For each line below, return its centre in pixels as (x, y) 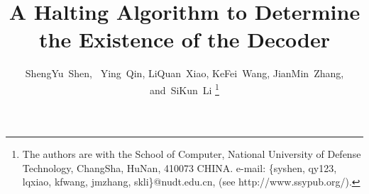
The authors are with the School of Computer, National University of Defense (192, 154)
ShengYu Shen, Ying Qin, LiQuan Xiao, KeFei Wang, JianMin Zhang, (184, 73)
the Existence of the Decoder (184, 39)
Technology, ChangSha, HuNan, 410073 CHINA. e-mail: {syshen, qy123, (180, 167)
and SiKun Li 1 (184, 89)
